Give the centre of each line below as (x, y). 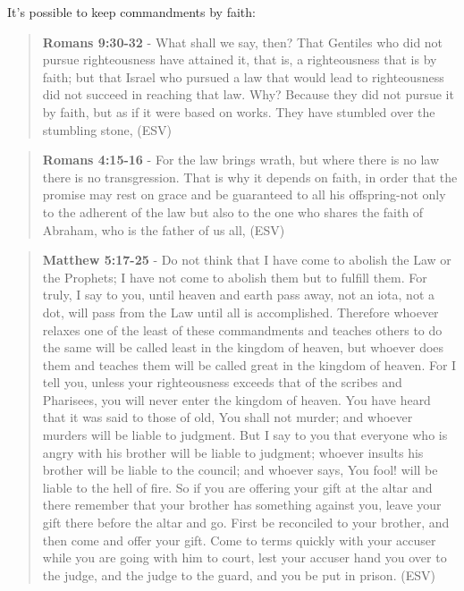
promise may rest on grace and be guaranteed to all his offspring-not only (244, 194)
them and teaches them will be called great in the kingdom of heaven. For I (249, 364)
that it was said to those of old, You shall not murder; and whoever (228, 417)
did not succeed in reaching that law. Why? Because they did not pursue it (248, 94)
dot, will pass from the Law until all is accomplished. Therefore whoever (240, 312)
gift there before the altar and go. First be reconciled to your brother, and (246, 523)
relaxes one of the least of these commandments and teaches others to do (242, 329)
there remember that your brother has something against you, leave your (242, 505)
